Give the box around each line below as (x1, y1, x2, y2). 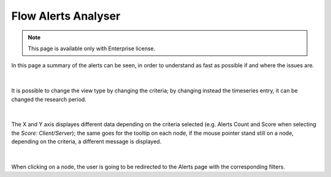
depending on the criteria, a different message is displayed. (11, 138, 162, 145)
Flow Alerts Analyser (11, 9, 121, 23)
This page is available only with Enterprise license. (28, 45, 156, 52)
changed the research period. (11, 96, 87, 103)
